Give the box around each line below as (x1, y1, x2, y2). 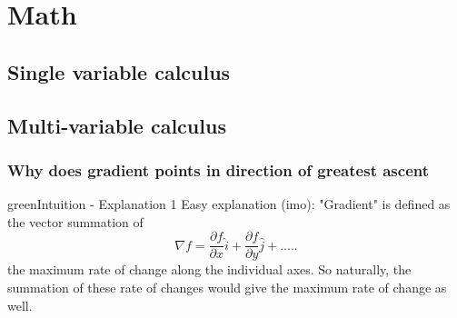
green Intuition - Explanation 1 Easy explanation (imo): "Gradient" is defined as (7, 194, 451, 214)
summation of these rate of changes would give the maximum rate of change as (7, 278, 447, 296)
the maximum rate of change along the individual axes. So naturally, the (7, 260, 412, 279)
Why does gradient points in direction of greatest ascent (7, 158, 429, 181)
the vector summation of (7, 212, 144, 231)
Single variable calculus (7, 57, 231, 85)
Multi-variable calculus (7, 111, 226, 139)
